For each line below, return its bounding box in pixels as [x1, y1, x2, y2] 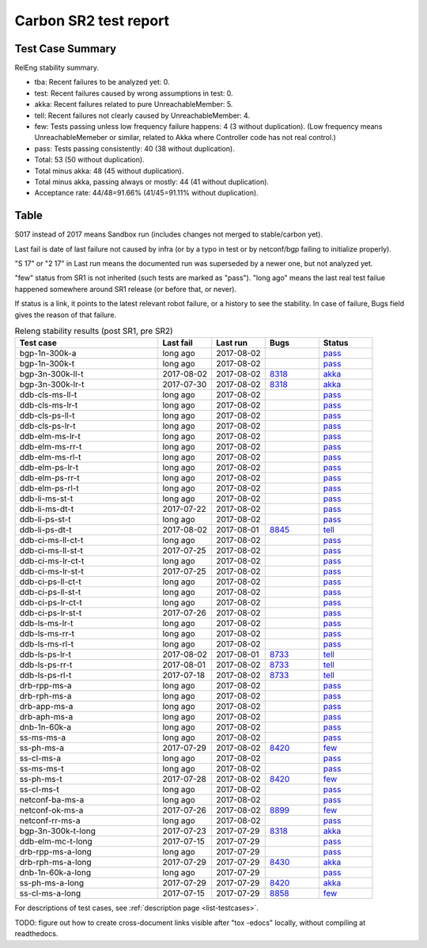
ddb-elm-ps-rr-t [19, 472, 80, 483]
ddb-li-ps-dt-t [19, 525, 72, 536]
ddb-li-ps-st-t [19, 514, 71, 525]
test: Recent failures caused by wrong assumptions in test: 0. [34, 88, 233, 98]
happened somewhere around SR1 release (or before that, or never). [14, 284, 237, 294]
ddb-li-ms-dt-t [19, 503, 74, 514]
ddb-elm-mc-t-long [19, 836, 93, 847]
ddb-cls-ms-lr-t [19, 400, 78, 411]
